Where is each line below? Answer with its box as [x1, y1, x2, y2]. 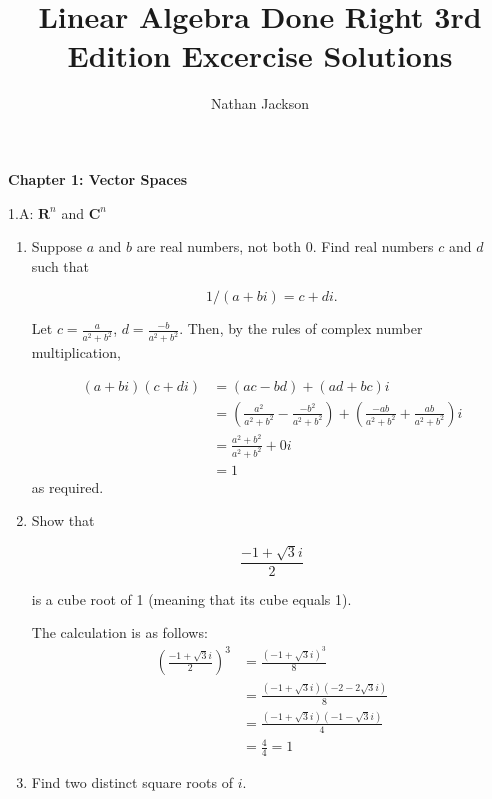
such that [31, 255, 90, 276]
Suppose [31, 236, 83, 257]
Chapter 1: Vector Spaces [8, 168, 188, 189]
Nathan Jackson [211, 93, 309, 114]
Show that [31, 510, 95, 531]
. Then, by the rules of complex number [179, 318, 423, 339]
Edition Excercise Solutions [67, 35, 453, 76]
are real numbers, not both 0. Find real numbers [136, 236, 434, 257]
